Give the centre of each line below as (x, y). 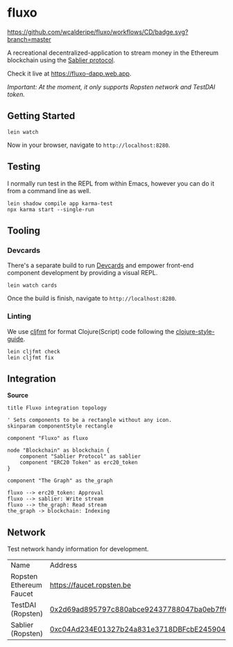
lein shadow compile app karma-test (60, 203)
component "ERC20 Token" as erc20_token (79, 463)
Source (18, 396)
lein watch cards (32, 285)
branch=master (29, 39)
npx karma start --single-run (51, 209)
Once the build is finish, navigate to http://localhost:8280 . (92, 299)
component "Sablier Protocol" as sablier (80, 457)
